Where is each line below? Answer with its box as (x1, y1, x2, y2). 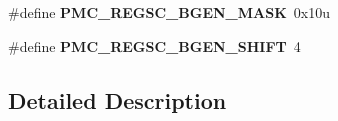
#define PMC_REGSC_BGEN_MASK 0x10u (8, 2, 330, 22)
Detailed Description (8, 84, 227, 115)
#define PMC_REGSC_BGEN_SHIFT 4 (8, 35, 301, 56)
